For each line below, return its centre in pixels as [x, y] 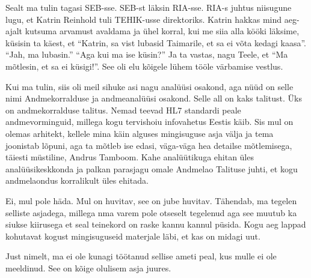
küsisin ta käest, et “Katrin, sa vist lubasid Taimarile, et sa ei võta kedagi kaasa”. [156, 42]
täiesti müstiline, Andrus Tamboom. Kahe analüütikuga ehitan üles [130, 157]
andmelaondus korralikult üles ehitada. [77, 180]
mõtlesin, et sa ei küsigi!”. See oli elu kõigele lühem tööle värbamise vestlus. [144, 66]
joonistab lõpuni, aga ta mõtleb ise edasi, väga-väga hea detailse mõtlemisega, [149, 145]
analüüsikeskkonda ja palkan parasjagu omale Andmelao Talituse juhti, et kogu [152, 168]
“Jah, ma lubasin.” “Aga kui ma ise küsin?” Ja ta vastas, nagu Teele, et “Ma [147, 54]
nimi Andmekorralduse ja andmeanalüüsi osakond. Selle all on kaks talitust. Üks [154, 98]
